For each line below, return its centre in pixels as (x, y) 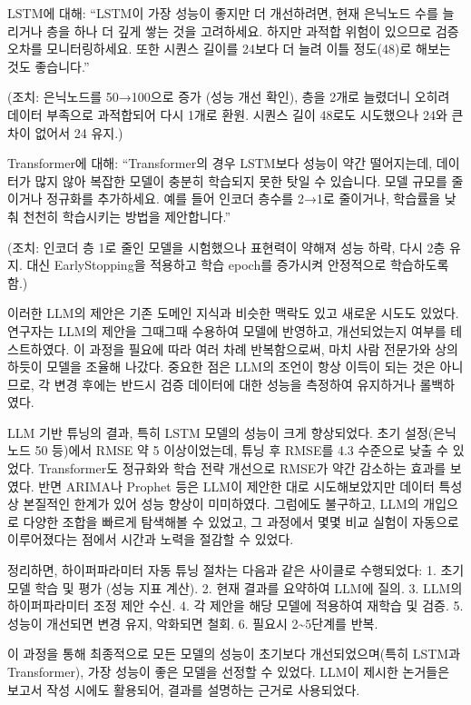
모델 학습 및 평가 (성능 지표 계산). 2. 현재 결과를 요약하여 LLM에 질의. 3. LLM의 (235, 587)
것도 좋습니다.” (49, 66)
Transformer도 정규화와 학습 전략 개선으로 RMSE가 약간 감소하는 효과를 (242, 468)
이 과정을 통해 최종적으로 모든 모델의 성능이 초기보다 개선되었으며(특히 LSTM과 (234, 654)
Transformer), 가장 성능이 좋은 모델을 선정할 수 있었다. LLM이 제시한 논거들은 (229, 671)
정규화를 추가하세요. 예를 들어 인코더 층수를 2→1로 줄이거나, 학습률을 (244, 199)
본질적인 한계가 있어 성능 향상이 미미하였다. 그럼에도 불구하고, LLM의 (221, 504)
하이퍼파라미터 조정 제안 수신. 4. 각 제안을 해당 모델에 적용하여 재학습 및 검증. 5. (235, 606)
